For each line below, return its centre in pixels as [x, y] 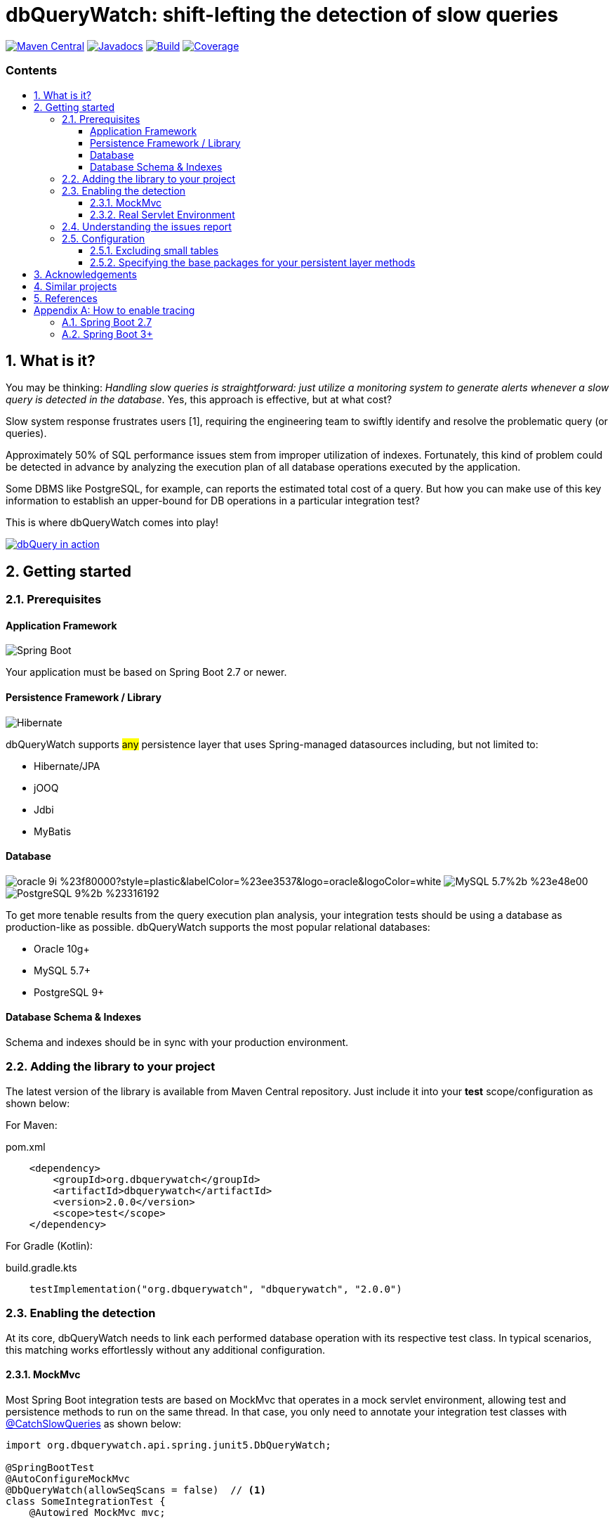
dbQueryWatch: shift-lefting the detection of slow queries [282, 15]
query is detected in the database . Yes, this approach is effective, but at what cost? [199, 400]
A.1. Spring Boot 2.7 [107, 322]
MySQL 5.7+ [62, 970]
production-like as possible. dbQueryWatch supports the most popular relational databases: [218, 927]
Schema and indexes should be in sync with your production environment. [177, 1042]
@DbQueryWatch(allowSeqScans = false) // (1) [136, 1490]
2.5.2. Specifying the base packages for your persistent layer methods [253, 262]
